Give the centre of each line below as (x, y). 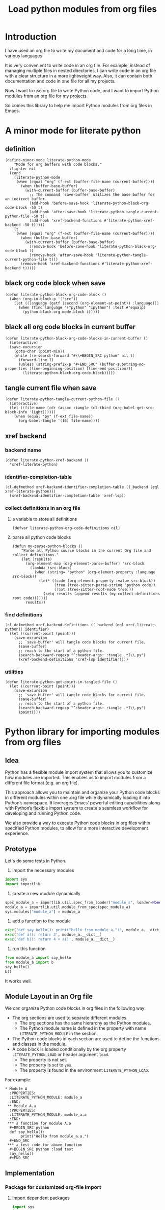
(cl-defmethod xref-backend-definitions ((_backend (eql (65, 625)
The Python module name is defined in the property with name (83, 1028)
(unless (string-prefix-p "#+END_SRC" (58, 364)
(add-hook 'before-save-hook (59, 203)
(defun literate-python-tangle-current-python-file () (62, 399)
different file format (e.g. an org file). (42, 783)
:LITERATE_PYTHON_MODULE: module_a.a (48, 1115)
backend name (23, 450)
